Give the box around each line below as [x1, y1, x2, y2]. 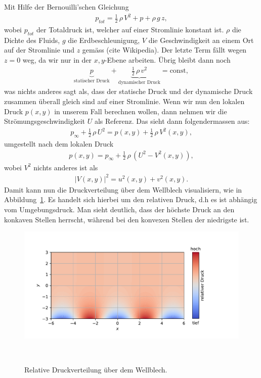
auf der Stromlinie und [4, 44, 74, 55]
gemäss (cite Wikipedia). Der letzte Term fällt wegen [82, 44, 247, 55]
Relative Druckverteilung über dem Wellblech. [24, 364, 167, 375]
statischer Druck [74, 78, 110, 83]
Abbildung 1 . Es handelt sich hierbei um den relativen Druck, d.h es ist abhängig [4, 194, 257, 205]
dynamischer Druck [118, 79, 160, 85]
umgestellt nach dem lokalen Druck [4, 138, 114, 149]
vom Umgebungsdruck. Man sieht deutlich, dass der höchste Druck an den [4, 204, 235, 214]
